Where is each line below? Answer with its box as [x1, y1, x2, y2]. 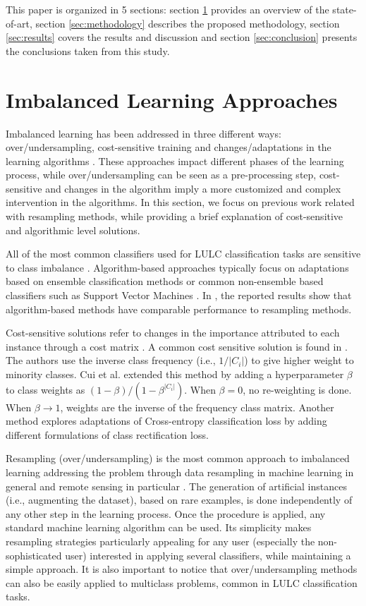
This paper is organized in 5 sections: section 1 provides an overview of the [6, 2, 329, 16]
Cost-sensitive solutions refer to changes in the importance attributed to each [6, 325, 340, 340]
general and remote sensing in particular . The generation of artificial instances [6, 478, 347, 493]
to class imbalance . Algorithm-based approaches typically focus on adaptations [6, 260, 349, 274]
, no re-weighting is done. [243, 382, 352, 396]
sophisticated [6, 547, 62, 562]
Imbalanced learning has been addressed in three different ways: [6, 126, 281, 140]
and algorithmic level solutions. [6, 222, 140, 237]
